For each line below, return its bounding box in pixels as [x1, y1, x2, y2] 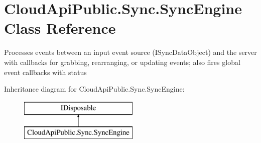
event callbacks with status [4, 66, 87, 77]
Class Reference [4, 18, 116, 38]
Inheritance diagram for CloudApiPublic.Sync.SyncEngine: [4, 84, 185, 94]
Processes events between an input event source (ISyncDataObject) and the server [4, 47, 257, 57]
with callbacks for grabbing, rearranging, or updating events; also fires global [4, 56, 240, 67]
